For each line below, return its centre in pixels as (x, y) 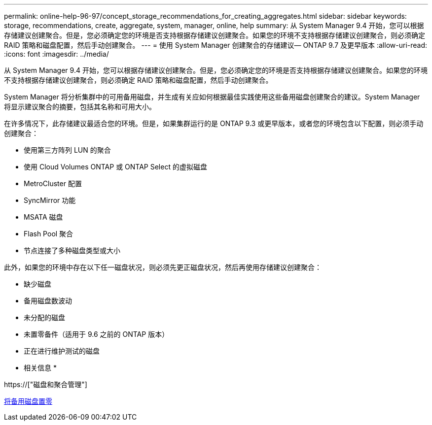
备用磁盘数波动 (48, 301)
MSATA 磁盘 (43, 217)
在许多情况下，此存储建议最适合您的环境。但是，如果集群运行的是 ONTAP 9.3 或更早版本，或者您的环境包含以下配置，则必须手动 (214, 123)
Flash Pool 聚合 (49, 234)
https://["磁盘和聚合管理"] (46, 384)
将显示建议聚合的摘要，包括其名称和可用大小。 (80, 107)
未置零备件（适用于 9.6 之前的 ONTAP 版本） (96, 334)
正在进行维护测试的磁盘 (62, 351)
